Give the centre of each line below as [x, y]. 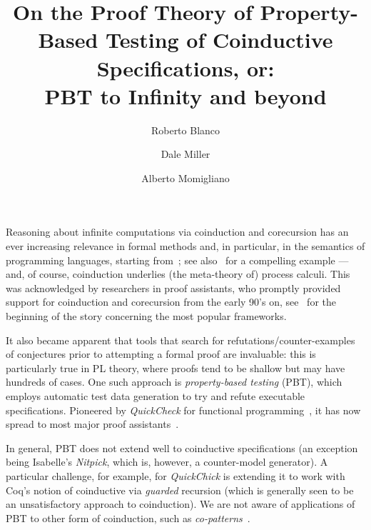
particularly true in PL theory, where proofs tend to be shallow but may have [176, 367]
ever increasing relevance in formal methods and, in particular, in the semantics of [185, 246]
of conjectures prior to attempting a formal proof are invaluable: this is [161, 354]
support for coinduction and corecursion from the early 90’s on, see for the [171, 302]
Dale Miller [185, 154]
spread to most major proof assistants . [92, 424]
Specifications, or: [185, 67]
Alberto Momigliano [185, 177]
